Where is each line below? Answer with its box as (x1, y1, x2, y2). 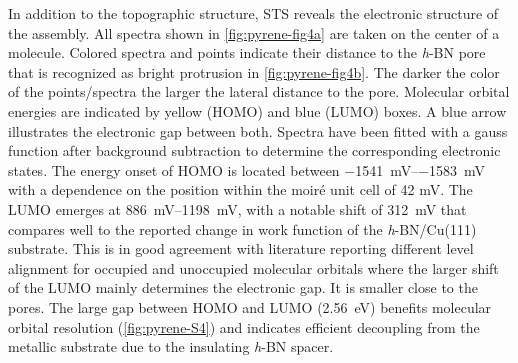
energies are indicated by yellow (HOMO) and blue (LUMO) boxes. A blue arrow (8, 100, 507, 121)
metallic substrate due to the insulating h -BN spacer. (8, 336, 334, 357)
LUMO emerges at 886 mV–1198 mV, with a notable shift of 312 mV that (8, 198, 467, 219)
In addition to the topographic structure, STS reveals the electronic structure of (8, 3, 499, 23)
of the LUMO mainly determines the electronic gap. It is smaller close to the (8, 277, 478, 298)
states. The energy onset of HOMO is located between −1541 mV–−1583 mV (8, 159, 486, 180)
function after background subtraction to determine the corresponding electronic (8, 140, 501, 161)
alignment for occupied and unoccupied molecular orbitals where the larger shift (8, 257, 499, 278)
